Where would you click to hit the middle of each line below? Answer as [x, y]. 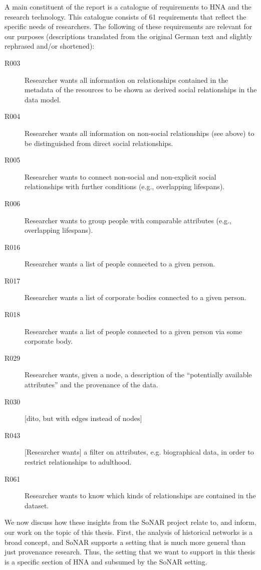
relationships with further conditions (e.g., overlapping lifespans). [125, 186]
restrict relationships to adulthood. [78, 462]
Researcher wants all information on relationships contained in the [126, 80]
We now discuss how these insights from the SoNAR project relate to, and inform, [130, 522]
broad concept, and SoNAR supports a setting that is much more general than [125, 542]
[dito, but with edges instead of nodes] [83, 418]
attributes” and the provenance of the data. [91, 385]
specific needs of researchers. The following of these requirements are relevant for [128, 26]
